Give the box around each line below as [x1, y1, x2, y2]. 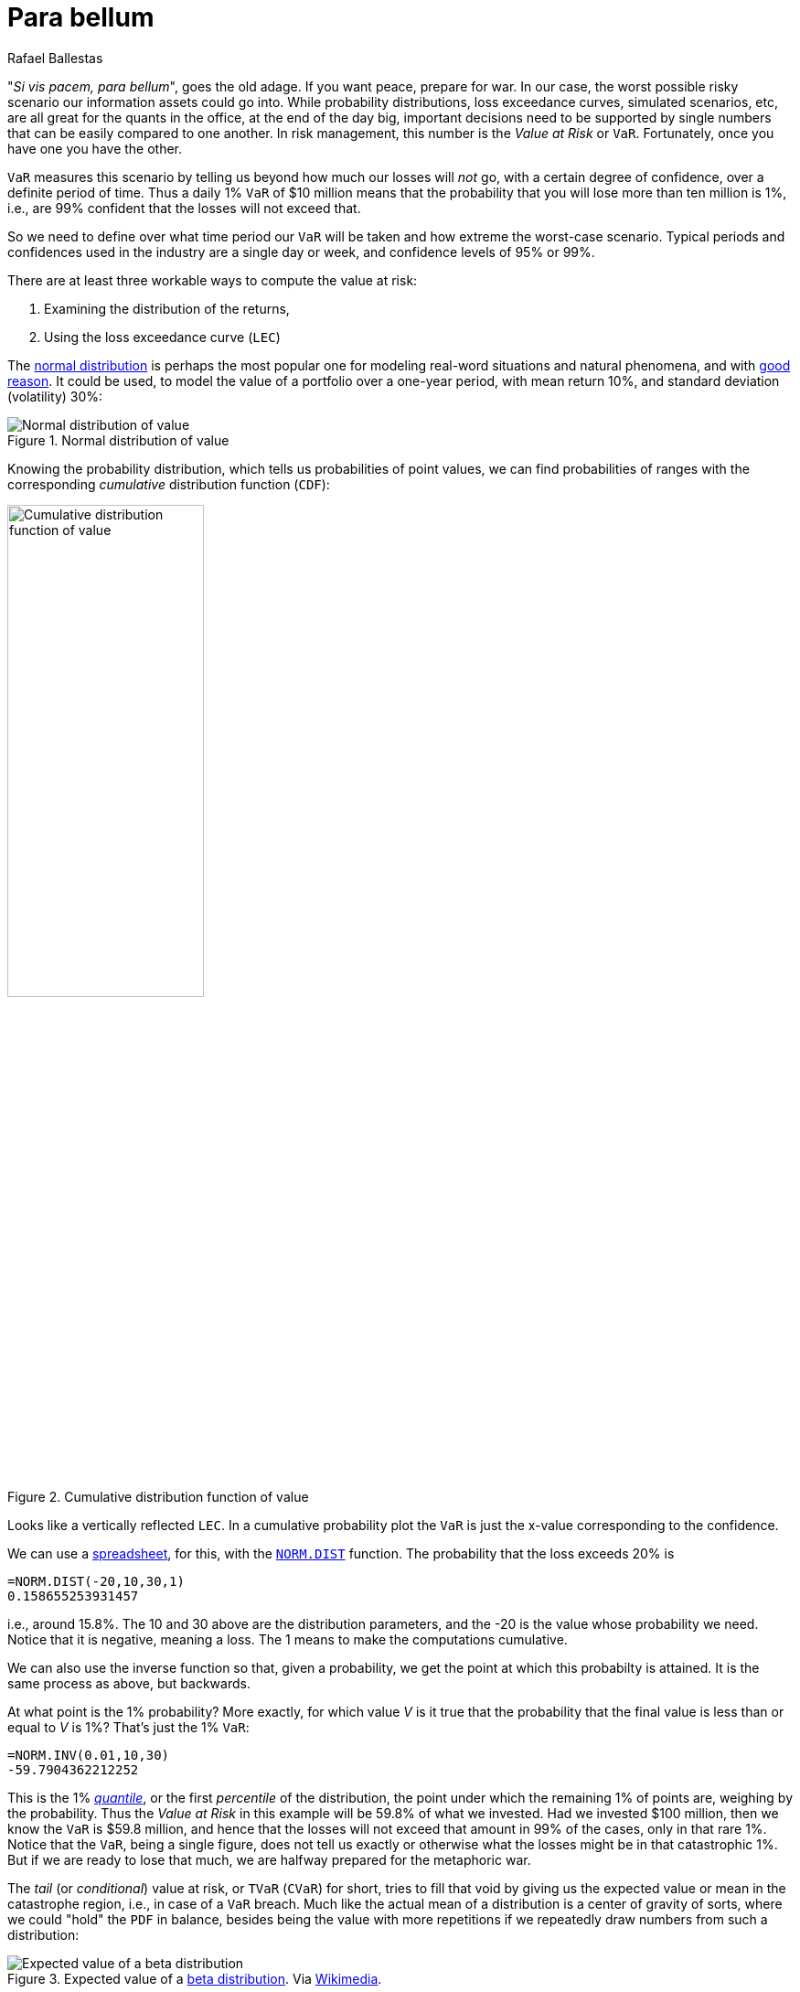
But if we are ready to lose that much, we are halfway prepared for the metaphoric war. [7, 1851, 531, 1868]
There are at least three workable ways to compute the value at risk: [7, 272, 418, 288]
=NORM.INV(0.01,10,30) [7, 1747, 170, 1762]
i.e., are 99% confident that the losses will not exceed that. [7, 199, 361, 216]
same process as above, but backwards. [7, 1675, 251, 1691]
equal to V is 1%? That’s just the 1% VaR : [7, 1719, 250, 1735]
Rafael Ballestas [7, 49, 103, 66]
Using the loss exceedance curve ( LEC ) [44, 328, 281, 345]
